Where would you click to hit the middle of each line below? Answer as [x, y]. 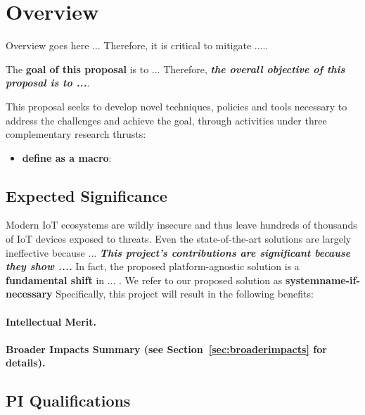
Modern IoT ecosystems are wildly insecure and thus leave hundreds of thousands [181, 225]
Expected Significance [87, 195]
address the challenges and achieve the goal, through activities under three [166, 120]
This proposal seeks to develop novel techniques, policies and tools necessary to [177, 106]
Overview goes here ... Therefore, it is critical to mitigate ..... [137, 45]
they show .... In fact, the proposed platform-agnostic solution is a [153, 266]
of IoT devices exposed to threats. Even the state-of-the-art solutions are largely [179, 239]
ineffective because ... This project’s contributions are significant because [178, 252]
